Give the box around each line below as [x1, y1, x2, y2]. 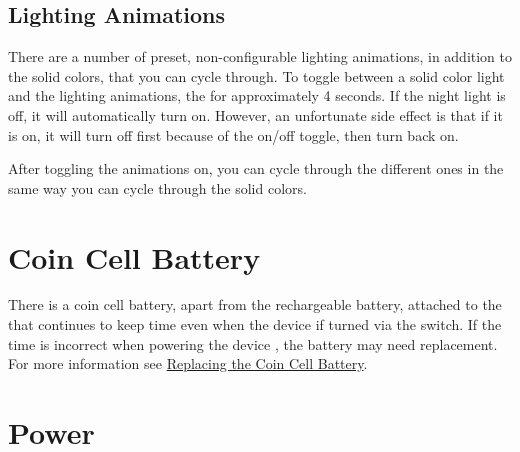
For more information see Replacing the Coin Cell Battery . [8, 353, 368, 374]
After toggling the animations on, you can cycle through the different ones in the [8, 158, 504, 179]
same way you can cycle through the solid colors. [8, 177, 307, 198]
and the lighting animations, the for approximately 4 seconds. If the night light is [8, 85, 506, 106]
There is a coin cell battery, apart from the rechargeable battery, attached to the [8, 294, 502, 315]
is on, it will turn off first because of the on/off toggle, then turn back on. [8, 124, 459, 145]
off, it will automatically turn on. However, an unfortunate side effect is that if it [8, 104, 503, 125]
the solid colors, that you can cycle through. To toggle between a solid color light [8, 65, 505, 86]
